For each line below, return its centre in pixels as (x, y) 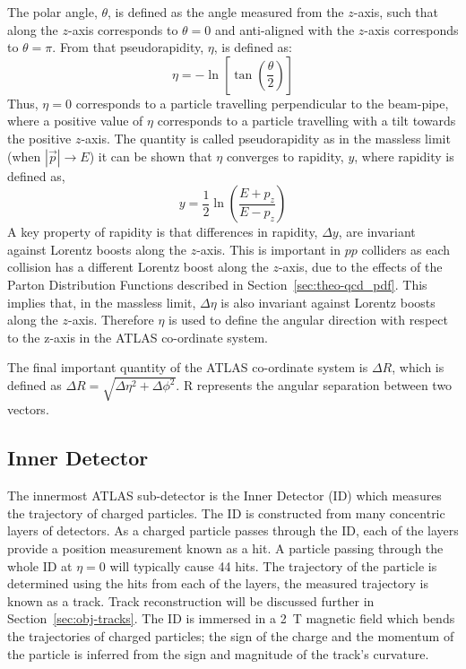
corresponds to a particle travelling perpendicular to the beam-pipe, (262, 103)
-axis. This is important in (269, 249)
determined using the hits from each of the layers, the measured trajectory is (218, 583)
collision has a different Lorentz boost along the (138, 267)
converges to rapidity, (285, 156)
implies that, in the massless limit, (102, 302)
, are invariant (377, 232)
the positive (39, 138)
